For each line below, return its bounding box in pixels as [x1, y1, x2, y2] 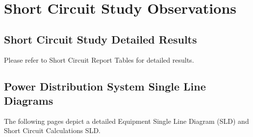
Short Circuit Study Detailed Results [4, 31, 197, 46]
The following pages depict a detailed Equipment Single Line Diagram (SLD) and [4, 115, 249, 126]
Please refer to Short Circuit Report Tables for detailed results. [4, 54, 194, 65]
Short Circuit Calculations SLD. [4, 125, 101, 136]
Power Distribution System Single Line [4, 78, 206, 93]
